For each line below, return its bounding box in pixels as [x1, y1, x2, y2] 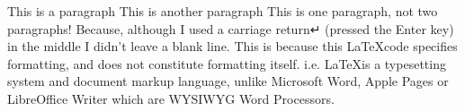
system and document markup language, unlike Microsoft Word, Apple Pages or [7, 72, 449, 90]
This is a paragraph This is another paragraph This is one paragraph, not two [7, 2, 438, 20]
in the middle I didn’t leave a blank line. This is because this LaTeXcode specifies [7, 37, 458, 55]
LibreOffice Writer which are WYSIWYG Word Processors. [7, 89, 335, 107]
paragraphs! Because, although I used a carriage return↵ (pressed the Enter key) [7, 19, 454, 38]
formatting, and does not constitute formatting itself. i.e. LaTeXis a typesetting [7, 54, 446, 73]
